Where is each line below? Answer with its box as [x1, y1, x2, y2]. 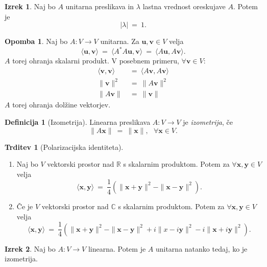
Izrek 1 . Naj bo [5, 1, 56, 11]
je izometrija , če [183, 117, 233, 127]
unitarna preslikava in [65, 1, 134, 11]
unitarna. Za [100, 36, 139, 47]
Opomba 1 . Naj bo [5, 36, 68, 47]
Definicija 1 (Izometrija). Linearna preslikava [5, 117, 151, 127]
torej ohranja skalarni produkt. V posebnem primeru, [12, 55, 179, 66]
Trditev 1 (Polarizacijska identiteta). [5, 141, 124, 152]
